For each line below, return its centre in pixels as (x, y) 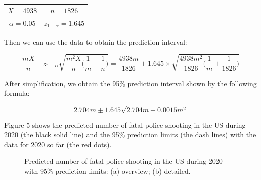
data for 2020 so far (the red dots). (58, 144)
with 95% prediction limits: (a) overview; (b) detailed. (107, 171)
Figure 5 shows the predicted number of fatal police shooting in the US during (125, 125)
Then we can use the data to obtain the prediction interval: (96, 41)
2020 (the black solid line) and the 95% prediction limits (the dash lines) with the (130, 135)
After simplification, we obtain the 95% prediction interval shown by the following (130, 83)
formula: (17, 93)
